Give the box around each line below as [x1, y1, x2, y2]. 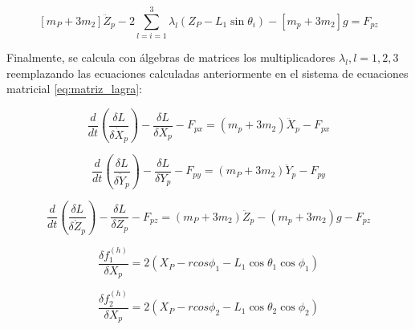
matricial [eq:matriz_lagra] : [6, 80, 142, 97]
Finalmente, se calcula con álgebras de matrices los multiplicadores [6, 49, 336, 66]
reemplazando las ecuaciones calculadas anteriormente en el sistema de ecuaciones [6, 64, 409, 81]
